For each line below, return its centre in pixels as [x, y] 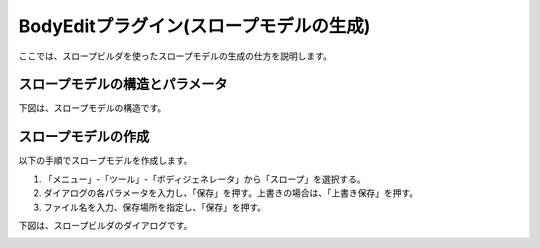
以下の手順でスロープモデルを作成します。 [105, 161]
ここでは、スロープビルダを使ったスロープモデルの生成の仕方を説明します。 [175, 56]
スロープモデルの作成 [84, 136]
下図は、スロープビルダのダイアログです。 [105, 225]
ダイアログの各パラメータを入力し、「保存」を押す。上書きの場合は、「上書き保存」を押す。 [231, 193]
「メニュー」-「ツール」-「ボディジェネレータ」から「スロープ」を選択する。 [205, 179]
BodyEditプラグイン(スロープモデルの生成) [194, 26]
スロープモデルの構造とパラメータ [123, 84]
